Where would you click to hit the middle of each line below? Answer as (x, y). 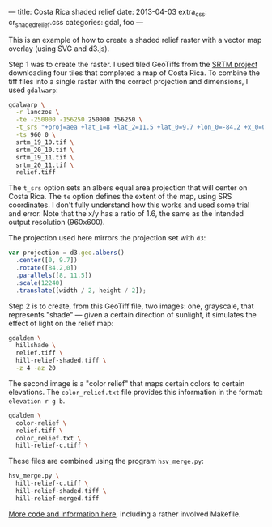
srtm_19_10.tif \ (45, 142)
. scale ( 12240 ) (39, 283)
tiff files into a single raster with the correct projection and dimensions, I (128, 81)
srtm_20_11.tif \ (45, 165)
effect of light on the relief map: (61, 323)
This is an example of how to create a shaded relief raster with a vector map (135, 40)
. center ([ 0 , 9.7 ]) (47, 261)
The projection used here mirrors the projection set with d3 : (107, 238)
